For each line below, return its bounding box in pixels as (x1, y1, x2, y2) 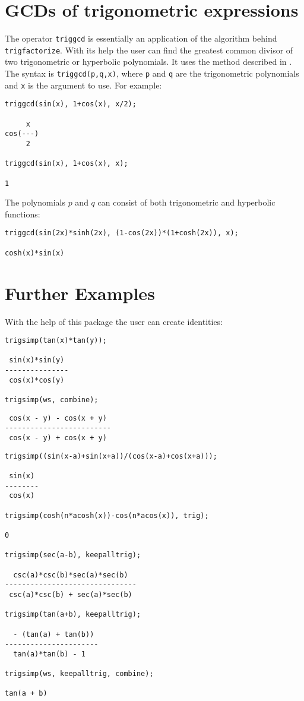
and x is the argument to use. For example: (5, 78, 162, 91)
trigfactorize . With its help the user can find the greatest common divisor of (5, 43, 293, 56)
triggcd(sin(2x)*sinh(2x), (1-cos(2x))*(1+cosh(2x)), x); (5, 229, 239, 238)
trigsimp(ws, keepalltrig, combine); (5, 670, 154, 678)
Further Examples (5, 280, 155, 305)
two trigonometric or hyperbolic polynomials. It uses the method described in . (5, 55, 292, 68)
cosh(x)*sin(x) (5, 248, 65, 257)
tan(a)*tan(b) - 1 (13, 649, 86, 658)
